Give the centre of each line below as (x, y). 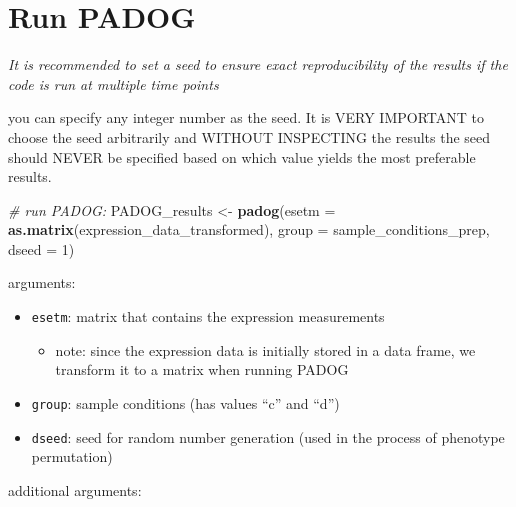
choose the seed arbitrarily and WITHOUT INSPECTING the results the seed (249, 136)
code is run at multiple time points (113, 83)
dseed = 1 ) (41, 248)
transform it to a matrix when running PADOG (202, 369)
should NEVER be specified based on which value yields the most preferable (242, 156)
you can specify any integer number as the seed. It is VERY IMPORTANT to (246, 117)
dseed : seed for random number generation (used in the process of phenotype (268, 436)
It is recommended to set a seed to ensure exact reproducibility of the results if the (258, 64)
